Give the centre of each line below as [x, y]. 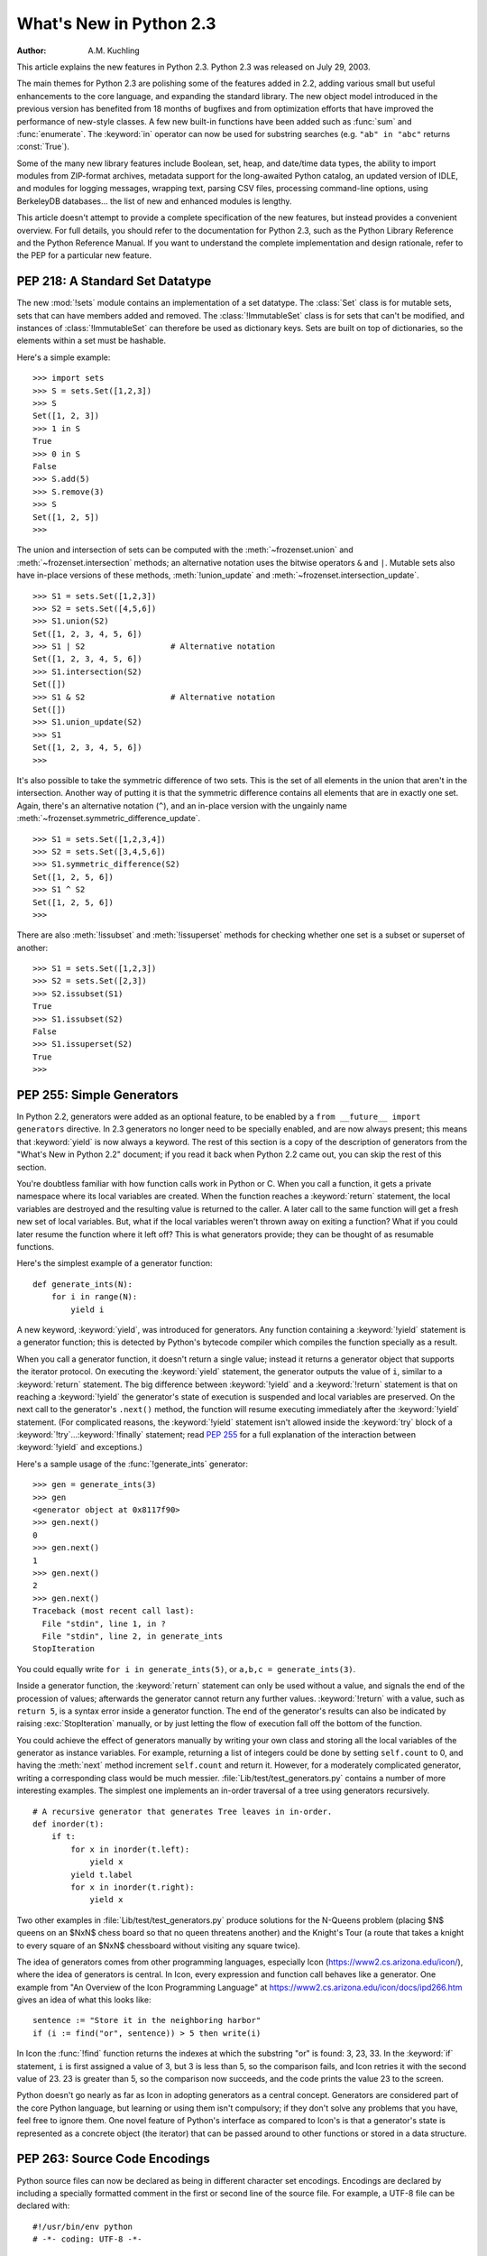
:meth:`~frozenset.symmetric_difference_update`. [109, 818]
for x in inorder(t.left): [130, 1849]
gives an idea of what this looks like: [84, 2000]
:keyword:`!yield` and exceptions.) [80, 1447]
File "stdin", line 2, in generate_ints [133, 1636]
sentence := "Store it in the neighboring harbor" [147, 2020]
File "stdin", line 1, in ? [104, 1623]
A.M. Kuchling [114, 51]
